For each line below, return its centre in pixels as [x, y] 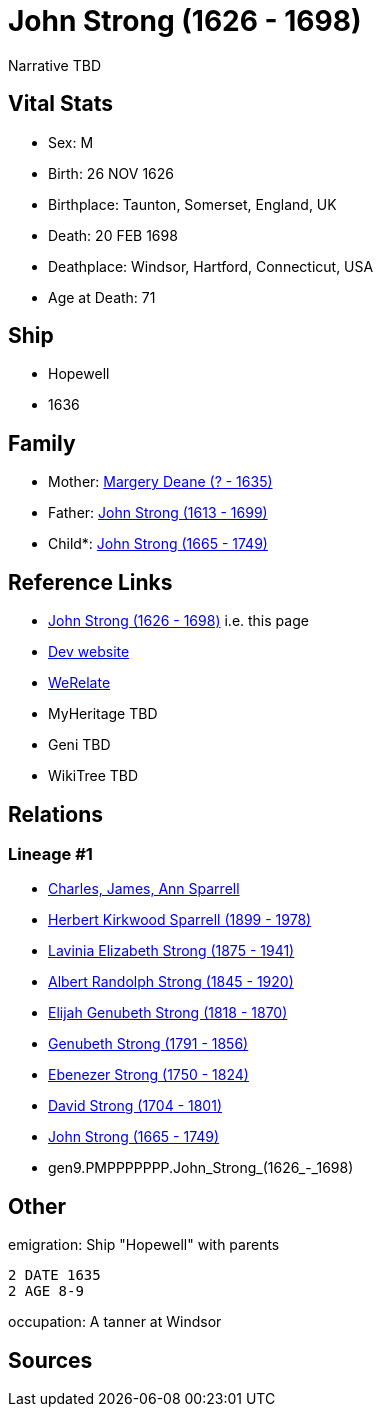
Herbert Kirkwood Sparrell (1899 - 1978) [180, 920]
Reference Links [90, 582]
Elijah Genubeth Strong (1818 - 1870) [168, 1013]
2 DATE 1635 [54, 1275]
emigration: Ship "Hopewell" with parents [144, 1245]
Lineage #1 [50, 853]
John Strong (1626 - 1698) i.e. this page [178, 621]
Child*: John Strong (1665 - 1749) [158, 544]
